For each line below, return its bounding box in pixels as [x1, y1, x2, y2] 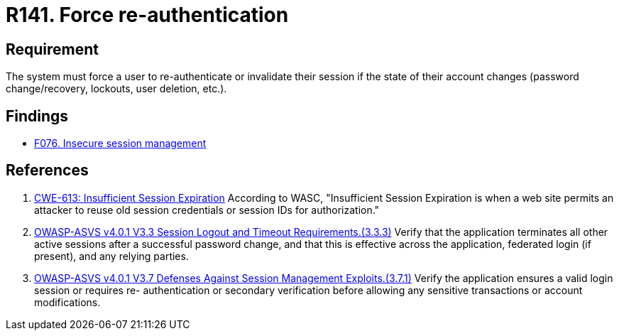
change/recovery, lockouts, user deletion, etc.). [6, 82, 227, 95]
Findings [6, 107, 69, 125]
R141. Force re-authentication [6, 3, 289, 27]
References [6, 161, 89, 180]
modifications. [34, 296, 101, 308]
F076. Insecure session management [34, 137, 207, 150]
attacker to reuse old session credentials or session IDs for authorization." [34, 203, 380, 216]
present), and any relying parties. [34, 249, 189, 262]
